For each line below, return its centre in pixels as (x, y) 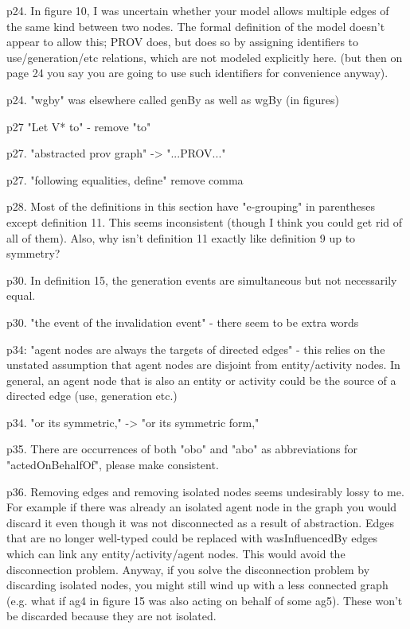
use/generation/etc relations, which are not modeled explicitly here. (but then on (205, 57)
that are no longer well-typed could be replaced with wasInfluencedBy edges (192, 538)
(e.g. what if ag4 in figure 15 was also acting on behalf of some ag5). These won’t (205, 600)
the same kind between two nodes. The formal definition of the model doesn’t (196, 26)
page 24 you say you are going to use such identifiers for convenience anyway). (197, 73)
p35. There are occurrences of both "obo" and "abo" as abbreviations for (182, 449)
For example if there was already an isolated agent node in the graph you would (202, 507)
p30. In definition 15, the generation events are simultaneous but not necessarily (202, 280)
